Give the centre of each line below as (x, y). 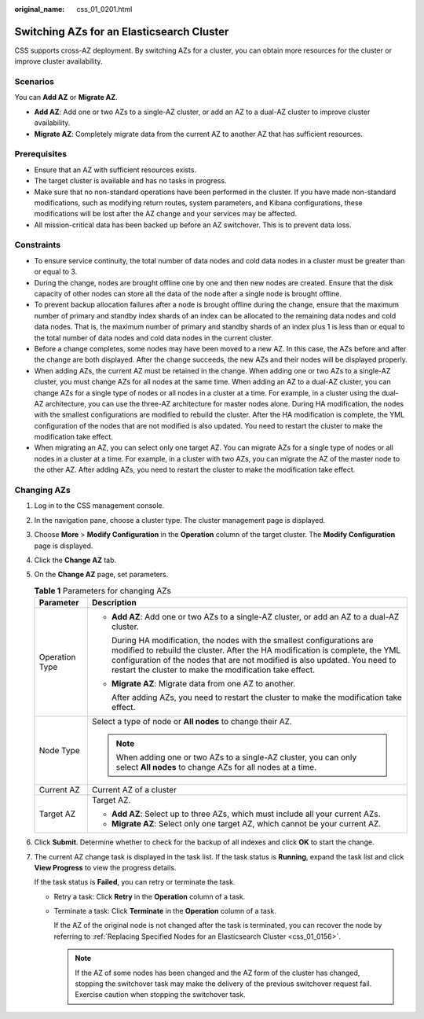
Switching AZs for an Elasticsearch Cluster (122, 31)
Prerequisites (40, 154)
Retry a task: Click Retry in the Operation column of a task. (150, 896)
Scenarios (35, 82)
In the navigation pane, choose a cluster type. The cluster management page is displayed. (180, 520)
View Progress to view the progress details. (105, 867)
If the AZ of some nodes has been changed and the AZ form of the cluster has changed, (217, 973)
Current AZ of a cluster (134, 790)
